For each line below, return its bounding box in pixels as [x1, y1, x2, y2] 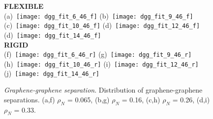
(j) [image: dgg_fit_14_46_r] [4, 68, 99, 78]
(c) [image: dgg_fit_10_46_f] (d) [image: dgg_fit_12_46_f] [4, 20, 200, 30]
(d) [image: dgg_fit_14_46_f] [4, 29, 101, 40]
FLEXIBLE [4, 1, 44, 11]
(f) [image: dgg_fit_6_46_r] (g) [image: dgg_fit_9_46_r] [4, 49, 192, 59]
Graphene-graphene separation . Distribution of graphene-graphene [4, 85, 203, 95]
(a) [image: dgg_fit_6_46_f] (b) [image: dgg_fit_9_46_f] [4, 10, 193, 21]
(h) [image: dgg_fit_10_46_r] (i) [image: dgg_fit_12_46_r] [4, 58, 199, 69]
